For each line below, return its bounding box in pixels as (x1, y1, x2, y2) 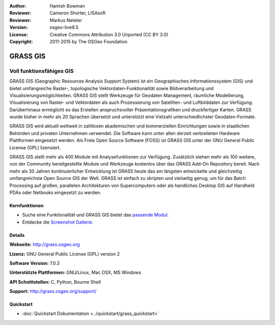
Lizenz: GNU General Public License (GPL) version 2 (9, 251, 120, 257)
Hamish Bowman (49, 3, 85, 9)
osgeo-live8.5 (49, 24, 79, 31)
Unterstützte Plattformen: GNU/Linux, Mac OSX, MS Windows (9, 269, 142, 276)
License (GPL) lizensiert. (9, 144, 61, 150)
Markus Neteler (49, 17, 82, 23)
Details (9, 232, 25, 238)
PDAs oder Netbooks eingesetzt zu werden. (9, 189, 101, 196)
